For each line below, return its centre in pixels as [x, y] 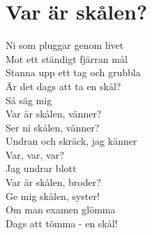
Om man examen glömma [61, 209]
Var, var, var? [35, 154]
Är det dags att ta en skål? [63, 86]
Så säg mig [29, 100]
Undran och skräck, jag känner [71, 141]
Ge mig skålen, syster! [53, 195]
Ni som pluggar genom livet [65, 45]
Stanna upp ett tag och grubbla [73, 72]
